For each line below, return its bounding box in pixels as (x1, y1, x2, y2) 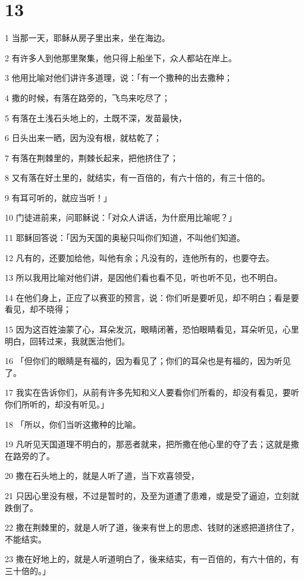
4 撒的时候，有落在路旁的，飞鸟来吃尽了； (5, 91, 170, 104)
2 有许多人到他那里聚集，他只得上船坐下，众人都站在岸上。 (5, 51, 237, 64)
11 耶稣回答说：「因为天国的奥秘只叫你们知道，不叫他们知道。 (5, 231, 245, 244)
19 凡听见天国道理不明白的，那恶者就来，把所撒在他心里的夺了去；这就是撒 (5, 438, 299, 450)
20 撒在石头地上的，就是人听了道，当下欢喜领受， (5, 469, 199, 482)
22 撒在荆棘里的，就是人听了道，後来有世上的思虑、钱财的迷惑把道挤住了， (5, 521, 299, 534)
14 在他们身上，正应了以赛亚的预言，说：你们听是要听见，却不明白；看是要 (5, 291, 299, 303)
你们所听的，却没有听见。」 (5, 398, 109, 410)
